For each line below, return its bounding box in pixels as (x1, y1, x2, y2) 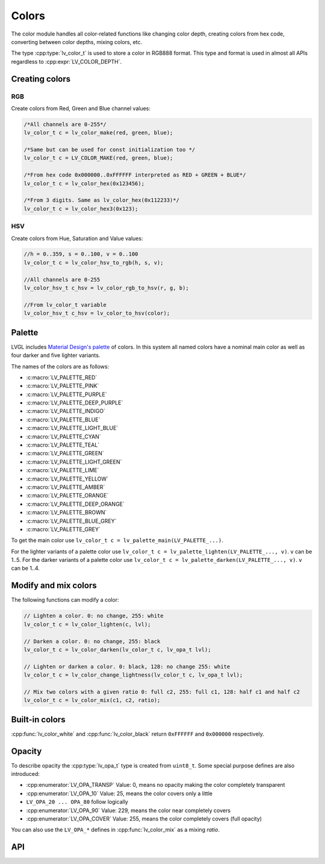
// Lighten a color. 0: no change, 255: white (23, 613, 164, 619)
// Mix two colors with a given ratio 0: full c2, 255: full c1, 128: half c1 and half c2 (23, 688, 300, 695)
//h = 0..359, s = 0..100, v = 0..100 (23, 251, 138, 257)
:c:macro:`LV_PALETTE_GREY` (26, 525, 101, 533)
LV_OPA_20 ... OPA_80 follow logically (26, 798, 129, 806)
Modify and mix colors (11, 581, 97, 591)
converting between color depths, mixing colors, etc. (11, 38, 143, 45)
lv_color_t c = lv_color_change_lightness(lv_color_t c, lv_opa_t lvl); (23, 672, 243, 678)
